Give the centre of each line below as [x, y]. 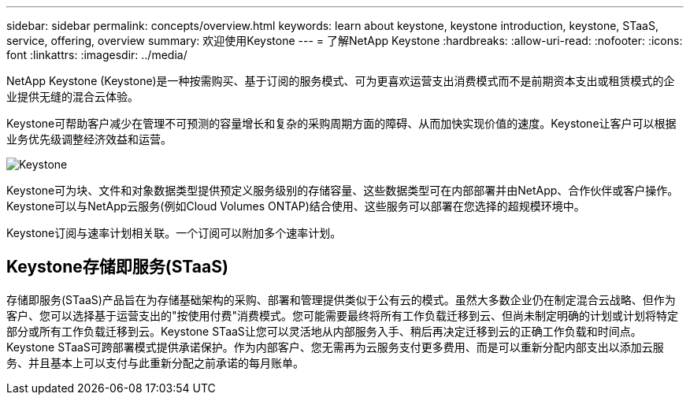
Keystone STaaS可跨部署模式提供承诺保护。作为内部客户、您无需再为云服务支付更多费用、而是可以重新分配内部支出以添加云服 [335, 347]
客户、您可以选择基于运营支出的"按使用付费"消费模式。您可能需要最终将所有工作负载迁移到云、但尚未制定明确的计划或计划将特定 [343, 315]
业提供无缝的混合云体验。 [72, 97]
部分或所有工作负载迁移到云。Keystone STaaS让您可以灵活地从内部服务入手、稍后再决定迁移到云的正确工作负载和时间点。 [324, 331]
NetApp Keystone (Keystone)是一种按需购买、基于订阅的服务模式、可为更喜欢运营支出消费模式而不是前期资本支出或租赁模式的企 [341, 81]
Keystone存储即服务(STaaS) [117, 267]
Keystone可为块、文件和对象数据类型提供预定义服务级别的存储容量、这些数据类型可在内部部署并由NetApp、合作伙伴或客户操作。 [343, 190]
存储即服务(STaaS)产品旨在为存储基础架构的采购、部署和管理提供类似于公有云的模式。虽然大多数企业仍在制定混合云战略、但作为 [341, 299]
